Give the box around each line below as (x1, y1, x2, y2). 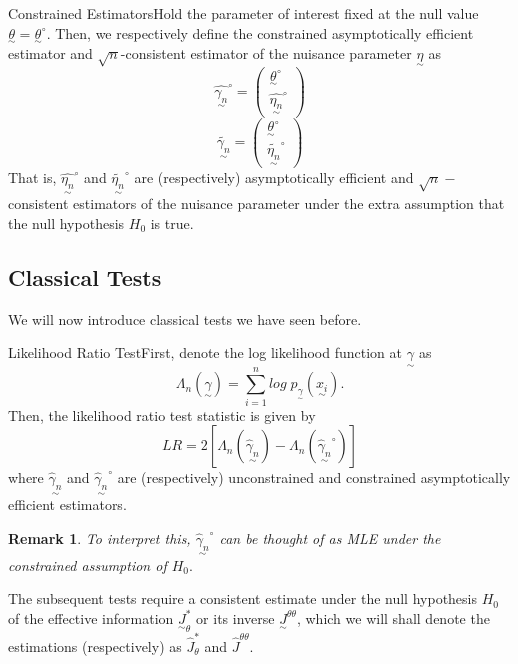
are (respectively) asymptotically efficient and (134, 167, 414, 188)
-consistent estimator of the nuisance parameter (120, 42, 412, 63)
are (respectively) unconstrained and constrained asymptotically (117, 467, 511, 488)
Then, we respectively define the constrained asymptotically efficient (55, 22, 474, 43)
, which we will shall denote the (296, 607, 490, 628)
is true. (150, 212, 194, 233)
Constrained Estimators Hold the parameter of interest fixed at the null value (8, 3, 479, 23)
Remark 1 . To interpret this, (8, 527, 191, 548)
